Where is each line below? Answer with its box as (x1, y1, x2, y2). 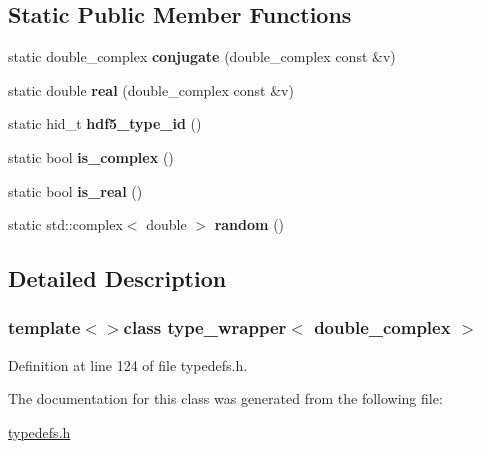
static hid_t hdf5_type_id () (8, 113, 202, 134)
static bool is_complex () (8, 146, 174, 167)
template (8, 315, 81, 340)
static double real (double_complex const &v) (8, 79, 294, 100)
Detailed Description (8, 263, 227, 294)
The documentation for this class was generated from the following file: (8, 388, 443, 409)
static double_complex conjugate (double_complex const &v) (8, 46, 396, 67)
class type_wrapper (123, 315, 287, 340)
